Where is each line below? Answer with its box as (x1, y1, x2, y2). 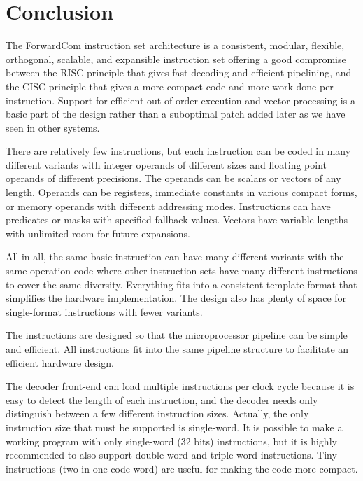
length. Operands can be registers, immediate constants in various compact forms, (6, 185, 357, 200)
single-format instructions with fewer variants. (6, 304, 203, 319)
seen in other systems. (6, 120, 100, 134)
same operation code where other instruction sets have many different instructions (6, 263, 357, 278)
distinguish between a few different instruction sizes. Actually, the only (6, 406, 309, 421)
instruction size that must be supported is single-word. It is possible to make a (6, 419, 343, 434)
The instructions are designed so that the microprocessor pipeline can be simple (6, 328, 348, 342)
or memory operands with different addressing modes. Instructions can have (6, 198, 331, 213)
